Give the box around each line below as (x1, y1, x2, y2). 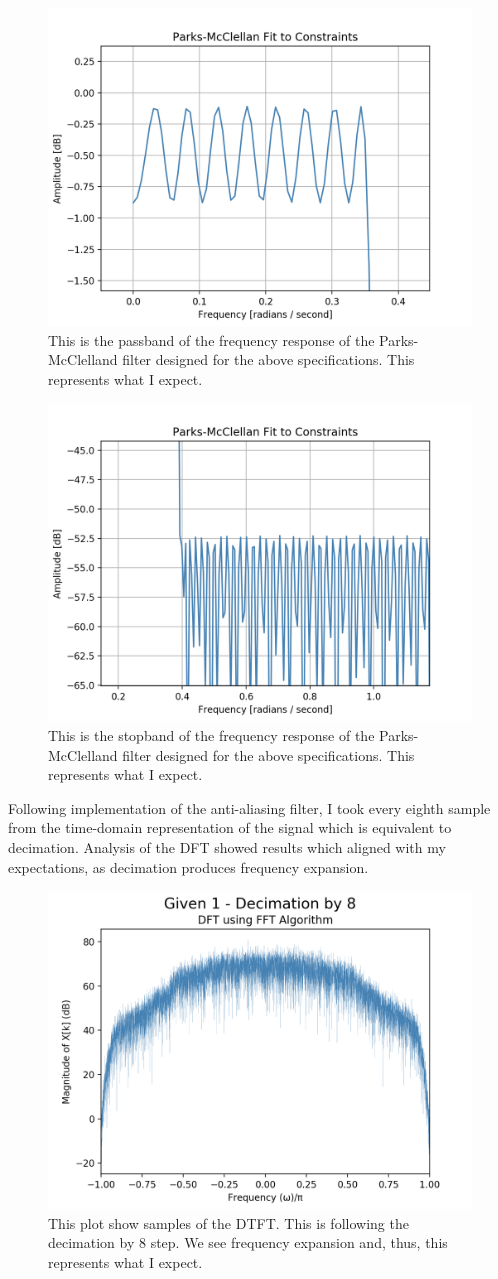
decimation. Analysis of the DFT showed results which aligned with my (8, 836, 446, 857)
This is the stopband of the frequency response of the (48, 724, 375, 745)
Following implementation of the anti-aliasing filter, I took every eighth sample (8, 797, 491, 818)
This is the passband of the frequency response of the (48, 329, 375, 350)
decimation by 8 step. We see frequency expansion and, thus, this (48, 1232, 448, 1253)
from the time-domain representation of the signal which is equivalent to (8, 817, 452, 838)
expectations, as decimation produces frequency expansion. (8, 856, 369, 877)
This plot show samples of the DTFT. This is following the (48, 1212, 409, 1233)
